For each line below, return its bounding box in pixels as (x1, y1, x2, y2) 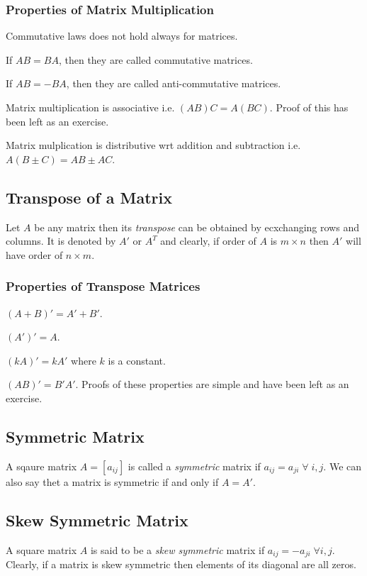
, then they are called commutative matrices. (58, 52, 253, 67)
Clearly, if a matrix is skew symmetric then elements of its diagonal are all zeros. (6, 557, 356, 571)
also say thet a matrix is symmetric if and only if (6, 474, 219, 489)
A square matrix (6, 542, 77, 557)
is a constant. (108, 353, 166, 367)
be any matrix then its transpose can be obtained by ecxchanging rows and (34, 219, 359, 234)
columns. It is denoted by (6, 233, 116, 248)
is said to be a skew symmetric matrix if (90, 542, 265, 557)
